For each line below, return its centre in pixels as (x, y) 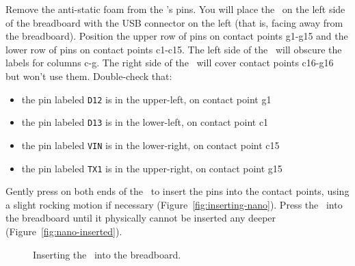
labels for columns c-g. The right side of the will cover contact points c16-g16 (170, 63)
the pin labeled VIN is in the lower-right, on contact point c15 (150, 145)
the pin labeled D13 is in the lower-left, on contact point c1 (145, 122)
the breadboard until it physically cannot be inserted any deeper (141, 218)
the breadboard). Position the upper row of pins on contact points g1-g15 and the (177, 36)
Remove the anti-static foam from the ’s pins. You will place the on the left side (175, 9)
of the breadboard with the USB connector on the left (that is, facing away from (174, 22)
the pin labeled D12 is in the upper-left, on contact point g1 (146, 99)
